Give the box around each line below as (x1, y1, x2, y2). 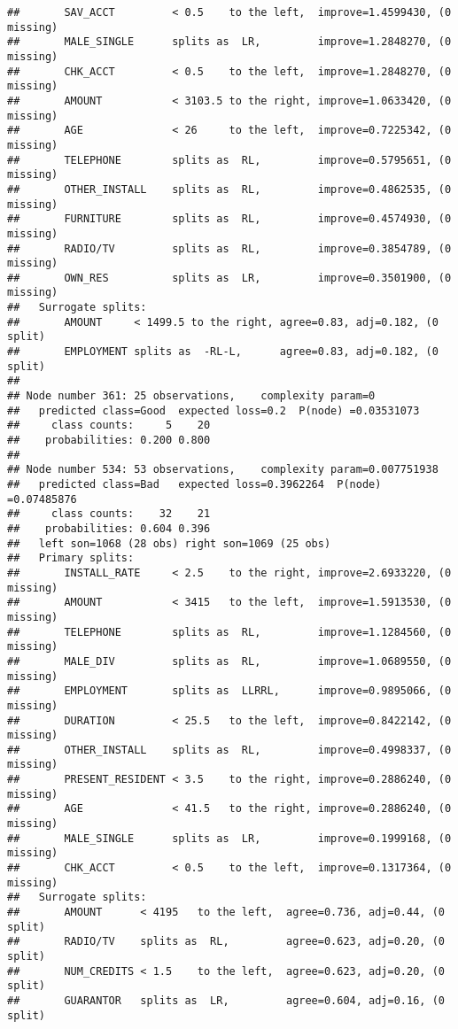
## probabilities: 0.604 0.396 (7, 522, 211, 535)
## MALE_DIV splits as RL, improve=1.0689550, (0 (7, 654, 452, 668)
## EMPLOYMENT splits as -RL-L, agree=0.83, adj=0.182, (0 (7, 345, 439, 359)
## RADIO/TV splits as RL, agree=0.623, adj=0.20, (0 (7, 935, 445, 948)
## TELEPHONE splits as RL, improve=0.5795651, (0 (7, 153, 452, 166)
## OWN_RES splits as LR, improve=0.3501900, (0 (7, 271, 452, 284)
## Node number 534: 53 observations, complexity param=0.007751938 (7, 463, 439, 476)
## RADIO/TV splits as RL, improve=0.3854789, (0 (7, 242, 452, 255)
